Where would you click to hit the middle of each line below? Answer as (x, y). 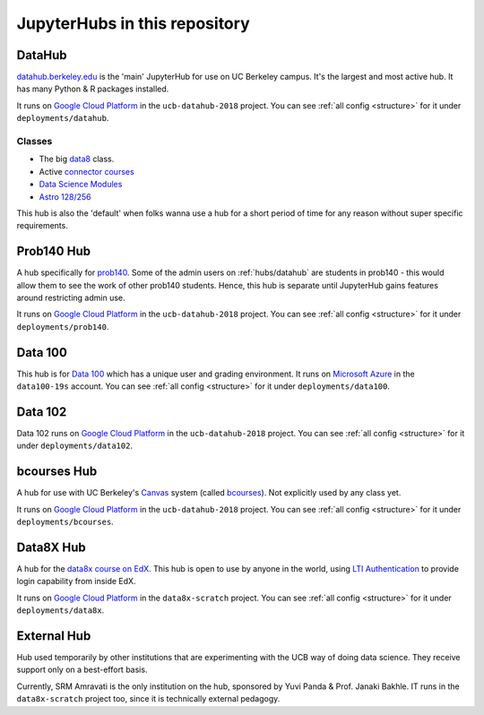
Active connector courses (86, 171)
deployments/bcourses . (65, 522)
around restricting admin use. (71, 298)
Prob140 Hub (54, 251)
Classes (35, 141)
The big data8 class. (77, 159)
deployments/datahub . (63, 118)
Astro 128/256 (65, 196)
